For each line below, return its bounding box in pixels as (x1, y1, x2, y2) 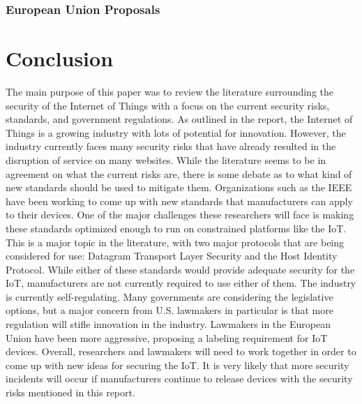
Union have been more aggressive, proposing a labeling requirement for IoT (6, 330, 328, 345)
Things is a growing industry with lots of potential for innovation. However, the (6, 125, 346, 140)
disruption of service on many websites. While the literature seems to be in (6, 152, 326, 167)
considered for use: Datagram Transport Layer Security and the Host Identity (6, 248, 338, 263)
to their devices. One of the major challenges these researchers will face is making (6, 207, 354, 222)
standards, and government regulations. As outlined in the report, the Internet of (6, 112, 353, 126)
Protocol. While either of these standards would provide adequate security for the (6, 262, 355, 276)
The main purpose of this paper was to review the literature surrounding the (6, 84, 333, 98)
